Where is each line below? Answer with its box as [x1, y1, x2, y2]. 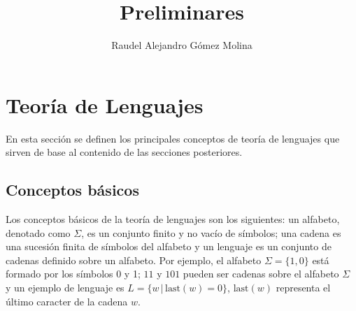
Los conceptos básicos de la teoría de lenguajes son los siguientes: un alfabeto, [6, 212, 340, 226]
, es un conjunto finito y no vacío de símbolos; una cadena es [81, 225, 341, 240]
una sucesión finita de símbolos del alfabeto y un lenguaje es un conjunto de [6, 239, 332, 254]
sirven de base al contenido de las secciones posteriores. [6, 145, 243, 159]
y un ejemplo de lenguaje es [6, 280, 124, 295]
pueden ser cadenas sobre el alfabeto [183, 266, 339, 281]
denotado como [6, 225, 71, 240]
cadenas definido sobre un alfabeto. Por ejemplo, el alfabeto [6, 252, 262, 267]
